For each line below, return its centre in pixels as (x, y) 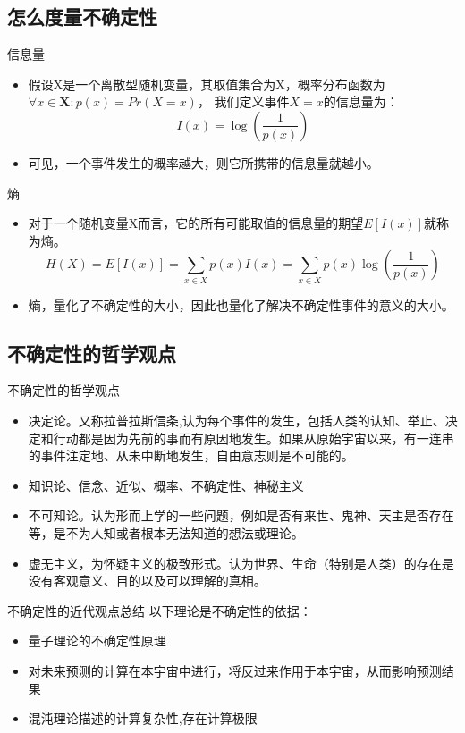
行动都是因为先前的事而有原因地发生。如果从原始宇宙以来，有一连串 (254, 438)
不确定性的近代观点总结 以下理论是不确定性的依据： (160, 610)
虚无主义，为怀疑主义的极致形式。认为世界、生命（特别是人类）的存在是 (241, 563)
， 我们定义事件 (243, 101)
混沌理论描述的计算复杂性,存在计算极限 (143, 718)
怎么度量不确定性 (82, 17)
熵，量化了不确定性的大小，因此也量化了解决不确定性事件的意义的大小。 (241, 304)
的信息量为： (361, 101)
